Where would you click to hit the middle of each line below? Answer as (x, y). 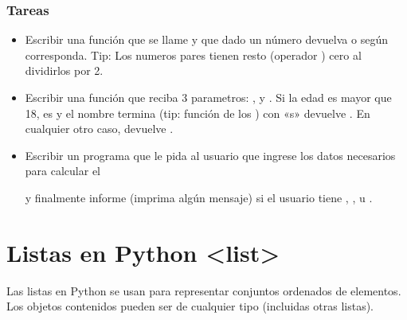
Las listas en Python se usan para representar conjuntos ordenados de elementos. (204, 290)
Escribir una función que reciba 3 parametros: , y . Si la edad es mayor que (208, 97)
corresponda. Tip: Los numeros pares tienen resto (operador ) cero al (193, 55)
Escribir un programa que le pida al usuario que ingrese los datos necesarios (210, 155)
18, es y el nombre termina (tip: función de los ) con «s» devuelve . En (198, 113)
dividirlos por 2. (64, 70)
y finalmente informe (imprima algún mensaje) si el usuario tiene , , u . (199, 197)
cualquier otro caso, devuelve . (99, 129)
